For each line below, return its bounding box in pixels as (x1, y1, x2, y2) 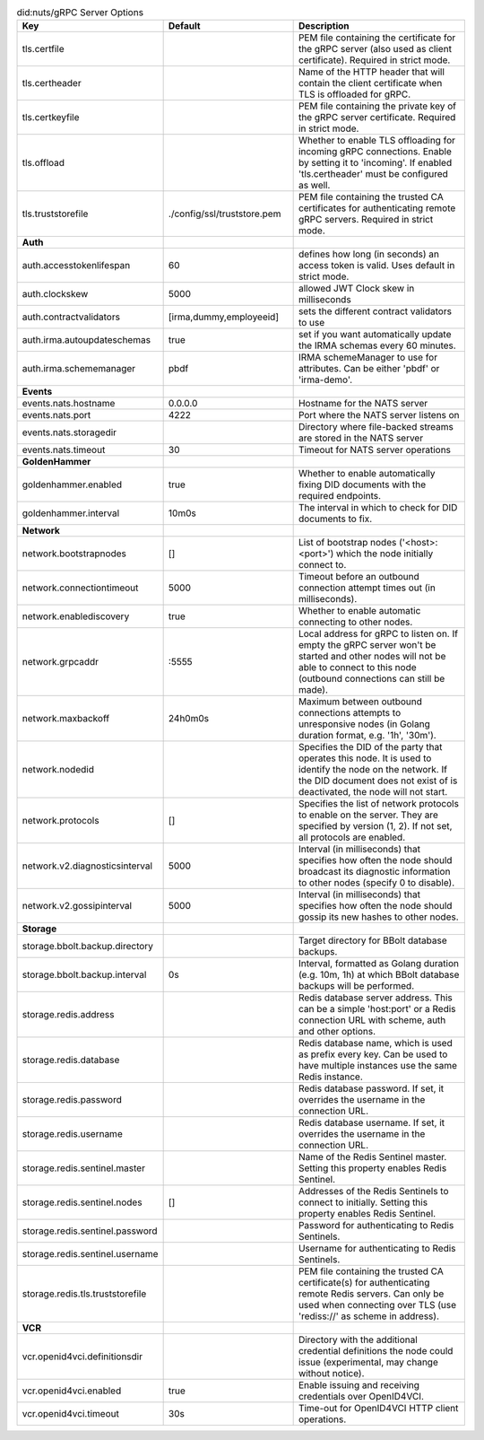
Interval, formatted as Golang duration (298, 957, 459, 970)
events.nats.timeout (22, 444, 106, 457)
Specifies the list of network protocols (298, 798, 459, 810)
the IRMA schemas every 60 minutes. (298, 339, 456, 352)
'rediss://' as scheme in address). (298, 1310, 439, 1322)
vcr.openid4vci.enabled (22, 1384, 122, 1397)
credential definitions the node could (298, 1345, 454, 1357)
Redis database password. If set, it (298, 1082, 445, 1095)
